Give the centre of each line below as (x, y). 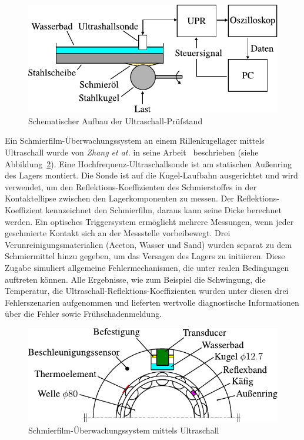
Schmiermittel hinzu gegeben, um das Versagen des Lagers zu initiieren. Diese (145, 256)
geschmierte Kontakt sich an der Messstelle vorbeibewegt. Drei (118, 233)
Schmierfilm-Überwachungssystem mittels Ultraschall (124, 430)
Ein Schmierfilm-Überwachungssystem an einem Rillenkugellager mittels (135, 140)
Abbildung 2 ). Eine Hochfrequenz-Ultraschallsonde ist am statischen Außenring (148, 163)
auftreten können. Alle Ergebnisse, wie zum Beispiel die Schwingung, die (135, 279)
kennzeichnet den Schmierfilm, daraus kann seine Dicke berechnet (163, 209)
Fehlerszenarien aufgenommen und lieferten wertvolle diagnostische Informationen (152, 302)
